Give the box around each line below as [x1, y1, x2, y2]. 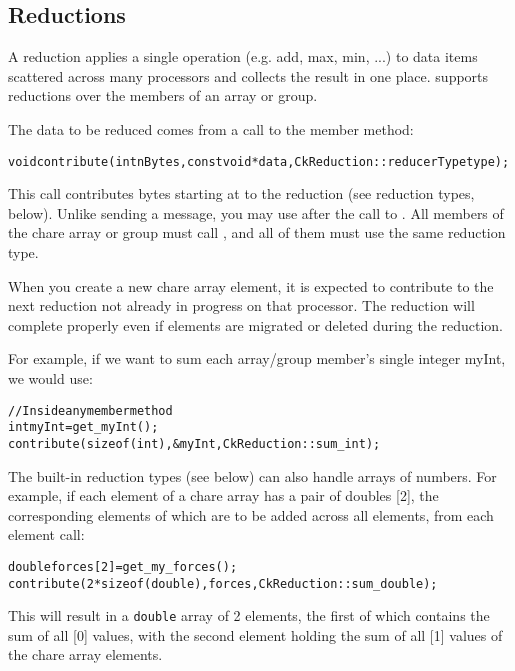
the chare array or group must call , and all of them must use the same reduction [8, 222, 506, 243]
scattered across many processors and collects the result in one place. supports [8, 65, 489, 86]
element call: [8, 524, 85, 545]
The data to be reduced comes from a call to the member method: [8, 118, 414, 139]
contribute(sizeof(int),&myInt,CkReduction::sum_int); [8, 436, 381, 451]
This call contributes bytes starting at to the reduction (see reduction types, [8, 183, 475, 204]
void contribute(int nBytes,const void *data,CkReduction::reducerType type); [8, 154, 510, 169]
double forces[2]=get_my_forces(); [8, 559, 238, 574]
